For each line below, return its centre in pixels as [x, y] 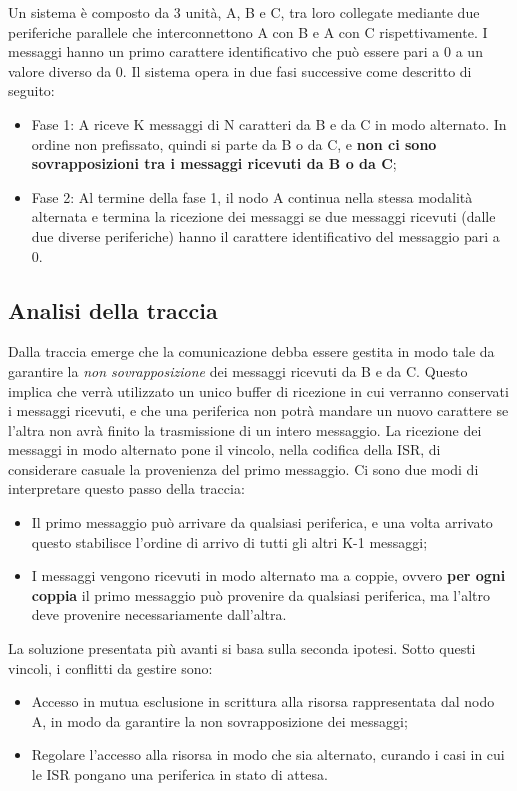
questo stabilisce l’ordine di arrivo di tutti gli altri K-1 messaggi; [229, 541]
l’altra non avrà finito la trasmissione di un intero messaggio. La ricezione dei [245, 429]
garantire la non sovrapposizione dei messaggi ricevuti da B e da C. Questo [238, 370]
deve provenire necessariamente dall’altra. [159, 614]
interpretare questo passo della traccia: [126, 488]
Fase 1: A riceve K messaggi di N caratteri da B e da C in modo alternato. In [269, 123]
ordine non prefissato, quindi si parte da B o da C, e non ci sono [234, 143]
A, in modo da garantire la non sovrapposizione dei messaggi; [219, 720]
